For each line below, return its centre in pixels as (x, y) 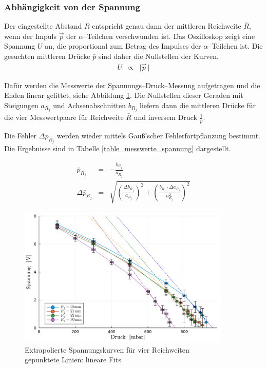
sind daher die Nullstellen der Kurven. (158, 56)
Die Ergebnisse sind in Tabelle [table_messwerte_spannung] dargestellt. (118, 148)
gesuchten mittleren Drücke (47, 56)
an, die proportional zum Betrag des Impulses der (123, 46)
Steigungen (21, 105)
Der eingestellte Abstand (43, 26)
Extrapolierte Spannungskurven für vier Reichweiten (107, 349)
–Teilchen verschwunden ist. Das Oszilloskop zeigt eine (169, 36)
